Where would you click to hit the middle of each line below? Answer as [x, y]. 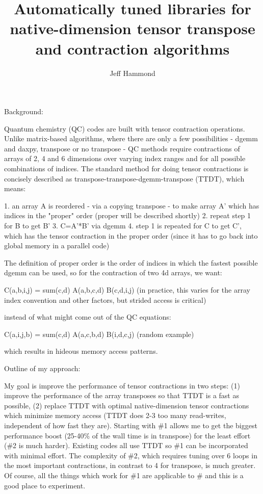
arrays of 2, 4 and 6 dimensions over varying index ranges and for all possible [125, 158]
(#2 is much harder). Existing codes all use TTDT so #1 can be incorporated [126, 445]
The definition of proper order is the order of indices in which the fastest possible [131, 262]
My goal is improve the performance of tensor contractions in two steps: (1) [122, 385]
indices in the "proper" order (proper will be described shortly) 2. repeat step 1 [128, 215]
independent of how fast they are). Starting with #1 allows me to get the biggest [131, 425]
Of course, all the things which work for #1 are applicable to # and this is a [124, 475]
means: [15, 188]
